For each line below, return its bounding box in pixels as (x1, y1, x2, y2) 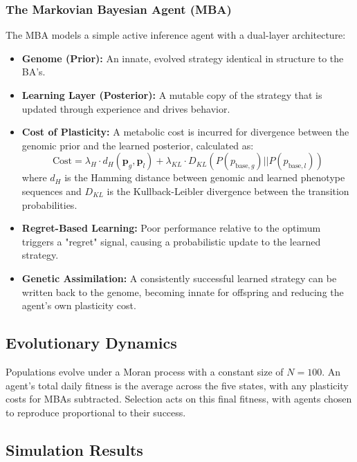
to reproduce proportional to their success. (6, 405, 186, 419)
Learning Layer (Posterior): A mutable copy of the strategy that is (21, 88, 322, 102)
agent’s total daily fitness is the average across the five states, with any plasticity (6, 378, 349, 392)
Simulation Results (6, 438, 143, 460)
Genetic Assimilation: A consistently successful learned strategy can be (21, 270, 337, 285)
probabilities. (21, 197, 77, 212)
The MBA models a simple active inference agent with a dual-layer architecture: (6, 28, 346, 42)
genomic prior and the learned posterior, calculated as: (21, 138, 254, 152)
